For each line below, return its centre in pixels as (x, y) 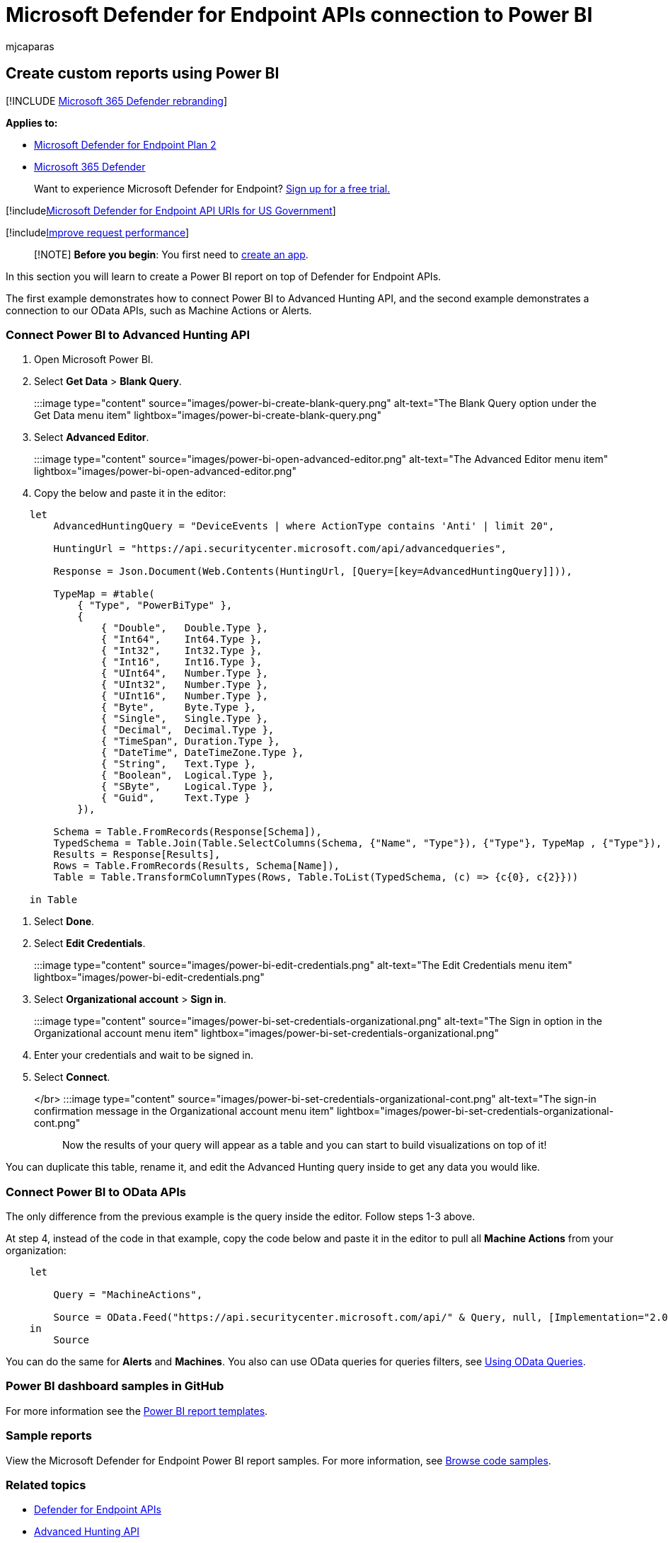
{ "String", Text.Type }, (179, 764)
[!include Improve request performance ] (98, 232)
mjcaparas (30, 46)
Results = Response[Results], (137, 855)
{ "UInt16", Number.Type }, (184, 696)
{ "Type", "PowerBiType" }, (155, 606)
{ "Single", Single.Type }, (184, 719)
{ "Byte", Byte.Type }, (179, 707)
